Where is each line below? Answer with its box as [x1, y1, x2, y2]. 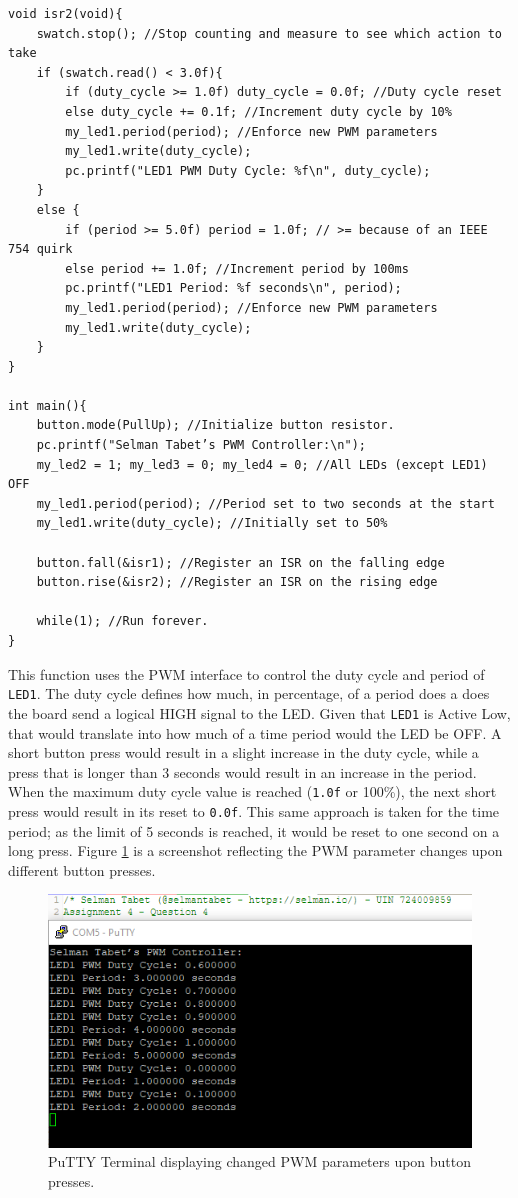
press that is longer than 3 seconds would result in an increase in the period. [8, 761, 477, 782]
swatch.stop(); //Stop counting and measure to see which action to [36, 26, 502, 41]
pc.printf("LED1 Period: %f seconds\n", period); [65, 281, 402, 296]
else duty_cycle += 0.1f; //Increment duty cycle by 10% [65, 104, 452, 119]
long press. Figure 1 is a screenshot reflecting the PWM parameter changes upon [8, 840, 503, 861]
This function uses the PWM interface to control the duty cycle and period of [8, 663, 485, 684]
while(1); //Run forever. [36, 614, 209, 629]
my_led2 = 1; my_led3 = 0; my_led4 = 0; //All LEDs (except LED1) [36, 457, 488, 472]
